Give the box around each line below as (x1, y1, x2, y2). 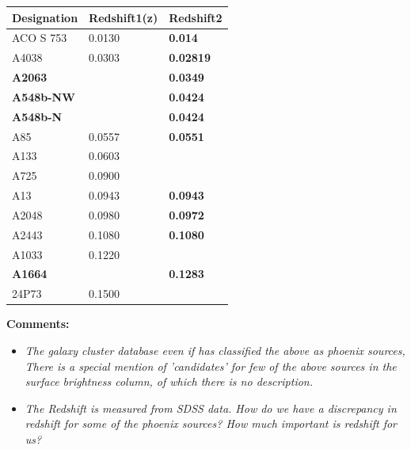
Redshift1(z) (89, 9, 158, 25)
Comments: (6, 315, 70, 332)
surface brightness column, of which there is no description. (25, 373, 314, 390)
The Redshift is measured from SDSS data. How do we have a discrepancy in (25, 399, 397, 416)
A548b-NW (12, 88, 75, 105)
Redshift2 (169, 9, 223, 25)
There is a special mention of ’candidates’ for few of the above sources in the (25, 357, 397, 374)
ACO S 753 (12, 29, 67, 46)
